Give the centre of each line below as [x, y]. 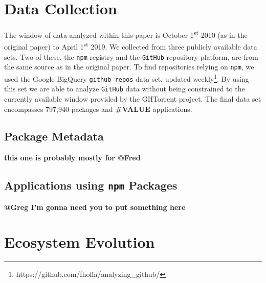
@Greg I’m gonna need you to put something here [95, 207]
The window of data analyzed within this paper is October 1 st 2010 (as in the [126, 34]
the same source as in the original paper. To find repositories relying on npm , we [129, 67]
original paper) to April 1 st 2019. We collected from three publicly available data [131, 46]
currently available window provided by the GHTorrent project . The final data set [133, 98]
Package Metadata [54, 136]
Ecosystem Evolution [80, 242]
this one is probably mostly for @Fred [72, 158]
